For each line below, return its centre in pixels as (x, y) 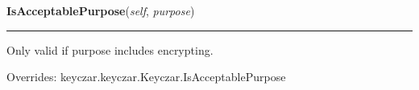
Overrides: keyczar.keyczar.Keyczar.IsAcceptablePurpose (146, 77)
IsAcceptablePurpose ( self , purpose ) (101, 10)
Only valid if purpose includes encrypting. (110, 49)
